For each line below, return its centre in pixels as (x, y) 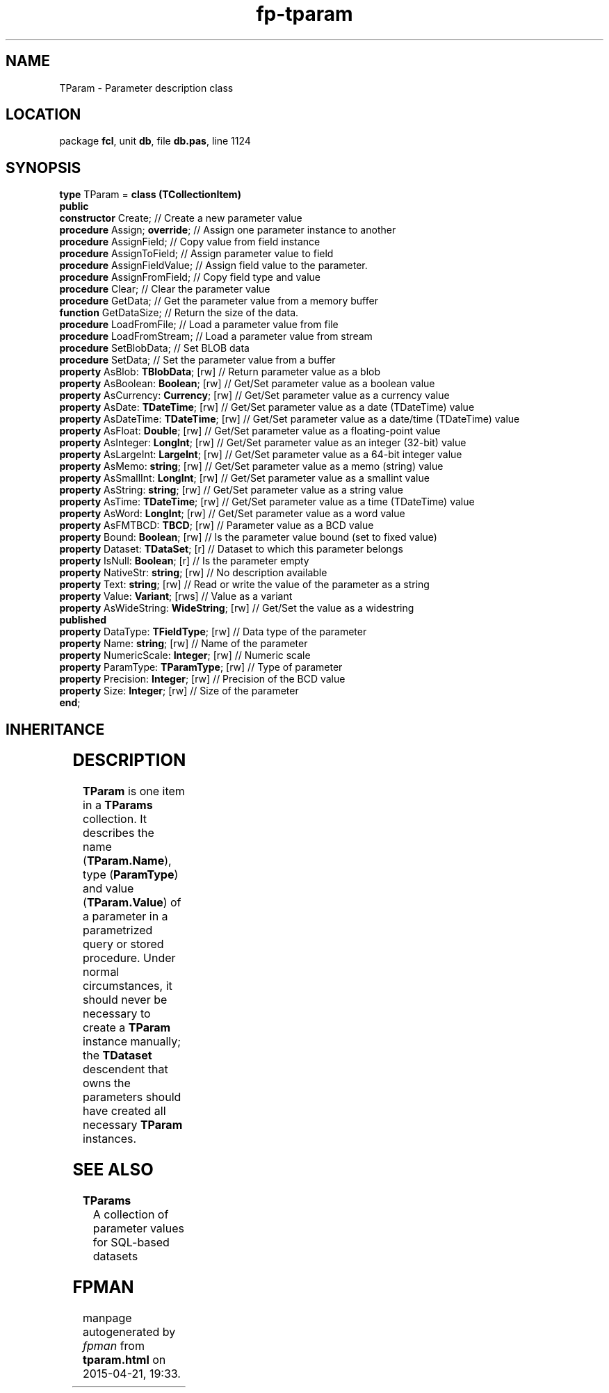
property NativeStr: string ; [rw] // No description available (193, 573)
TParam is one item (134, 791)
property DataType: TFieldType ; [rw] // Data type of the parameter (213, 632)
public (74, 206)
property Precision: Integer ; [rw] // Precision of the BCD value (202, 679)
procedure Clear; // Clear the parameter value (165, 289)
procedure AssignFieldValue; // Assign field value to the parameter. (213, 266)
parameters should (132, 1097)
